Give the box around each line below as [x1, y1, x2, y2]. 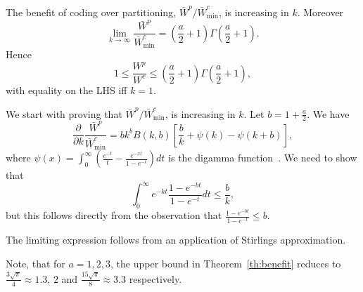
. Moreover [297, 5, 344, 19]
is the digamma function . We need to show [168, 150, 357, 165]
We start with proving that [6, 106, 122, 121]
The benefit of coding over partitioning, [6, 5, 177, 19]
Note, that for [6, 255, 65, 270]
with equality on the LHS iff [6, 82, 127, 97]
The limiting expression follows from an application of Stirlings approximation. [6, 232, 346, 247]
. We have [307, 106, 350, 121]
